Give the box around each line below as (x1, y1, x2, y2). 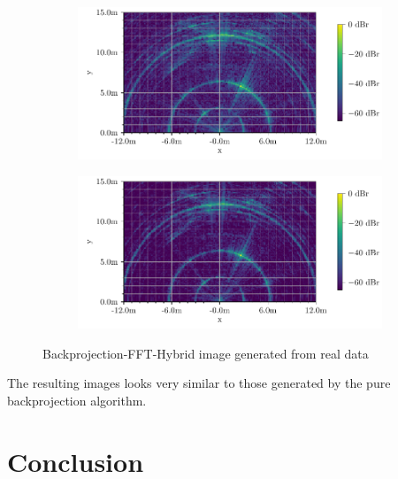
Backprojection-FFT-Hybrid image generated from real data (42, 344, 369, 362)
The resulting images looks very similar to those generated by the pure (7, 374, 391, 392)
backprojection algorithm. (7, 390, 147, 409)
